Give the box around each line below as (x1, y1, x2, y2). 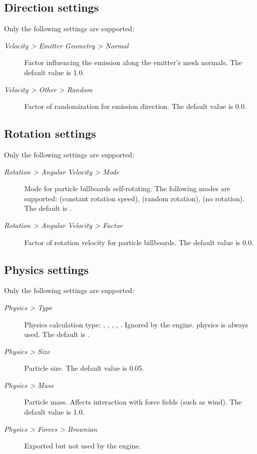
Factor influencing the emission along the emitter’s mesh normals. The (24, 57, 242, 68)
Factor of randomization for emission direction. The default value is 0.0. (24, 101, 247, 111)
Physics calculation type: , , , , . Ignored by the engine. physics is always (24, 319, 248, 329)
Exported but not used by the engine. (24, 440, 141, 451)
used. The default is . (24, 329, 90, 339)
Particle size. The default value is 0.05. (24, 363, 144, 373)
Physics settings (4, 261, 89, 277)
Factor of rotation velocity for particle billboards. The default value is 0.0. (24, 237, 254, 247)
